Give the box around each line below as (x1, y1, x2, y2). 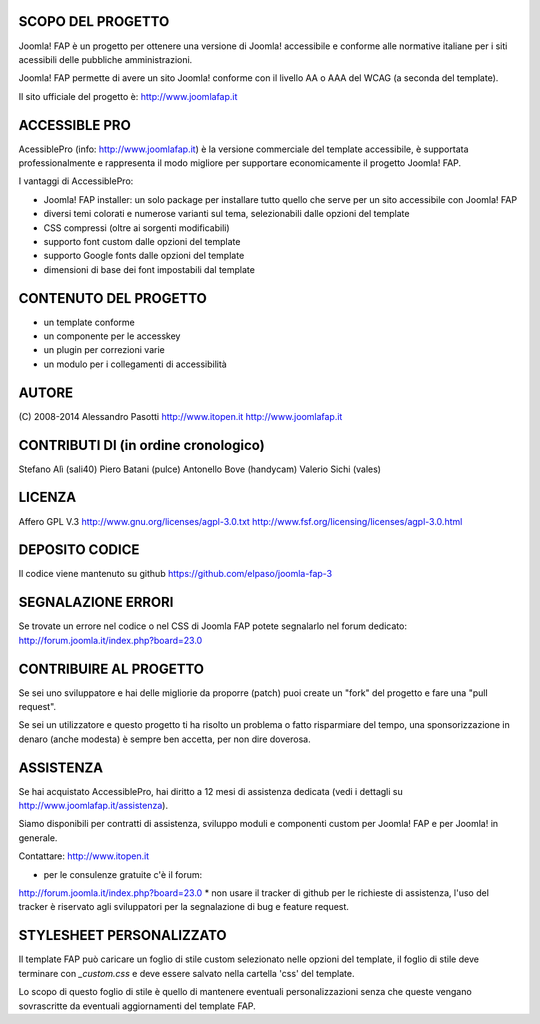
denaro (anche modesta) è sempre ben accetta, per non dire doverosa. (18, 733, 311, 745)
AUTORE (18, 384, 74, 401)
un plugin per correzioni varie (43, 344, 165, 356)
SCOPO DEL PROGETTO (18, 13, 170, 30)
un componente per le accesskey (43, 330, 181, 342)
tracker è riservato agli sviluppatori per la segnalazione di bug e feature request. (18, 901, 350, 913)
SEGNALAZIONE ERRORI (18, 594, 174, 611)
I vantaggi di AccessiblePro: (18, 175, 134, 187)
